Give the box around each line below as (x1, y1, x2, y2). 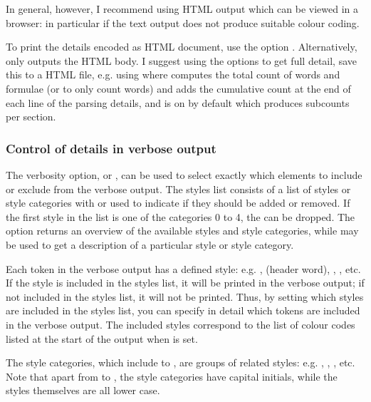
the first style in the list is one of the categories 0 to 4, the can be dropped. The (6, 209, 355, 224)
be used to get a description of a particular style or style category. (6, 237, 294, 252)
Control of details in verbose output (6, 139, 216, 157)
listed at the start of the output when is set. (6, 331, 198, 346)
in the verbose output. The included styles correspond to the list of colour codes (6, 316, 355, 331)
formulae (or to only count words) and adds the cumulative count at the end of (6, 81, 351, 96)
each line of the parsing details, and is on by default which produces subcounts (6, 95, 350, 110)
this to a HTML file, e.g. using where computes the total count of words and (6, 67, 340, 82)
